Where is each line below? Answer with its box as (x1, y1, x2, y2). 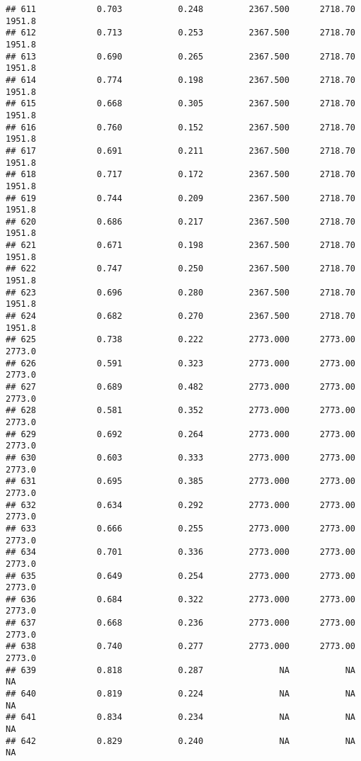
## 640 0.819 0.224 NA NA (6, 689, 355, 699)
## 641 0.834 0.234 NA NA (6, 712, 355, 723)
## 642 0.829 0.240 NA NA (6, 735, 355, 746)
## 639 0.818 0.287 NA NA (6, 665, 355, 675)
